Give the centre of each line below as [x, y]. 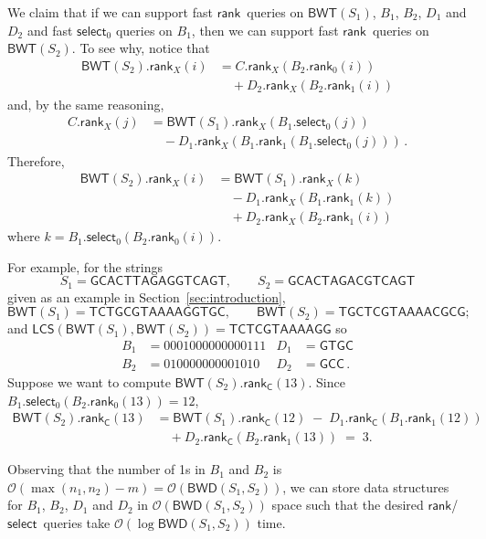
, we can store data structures [366, 486]
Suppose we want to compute [89, 381]
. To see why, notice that [141, 48]
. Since [327, 381]
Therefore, [36, 160]
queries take [77, 523]
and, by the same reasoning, [86, 104]
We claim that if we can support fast [110, 12]
